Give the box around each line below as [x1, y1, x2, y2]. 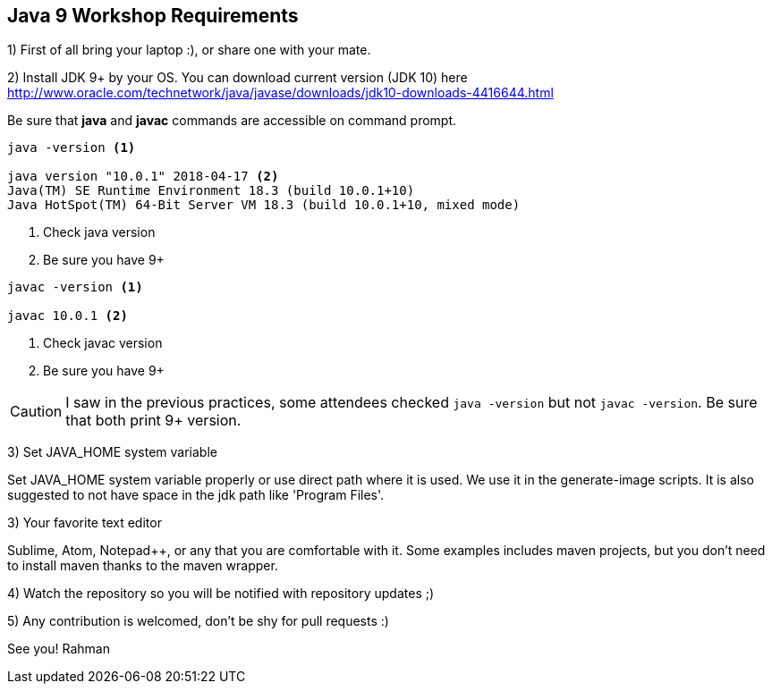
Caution [10, 402, 63, 421]
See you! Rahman [7, 641, 110, 657]
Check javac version [43, 335, 163, 351]
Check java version [43, 224, 156, 240]
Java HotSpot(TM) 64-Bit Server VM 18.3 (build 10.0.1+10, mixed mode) [7, 198, 521, 213]
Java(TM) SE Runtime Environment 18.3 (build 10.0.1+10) [7, 183, 415, 198]
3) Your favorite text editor [7, 515, 162, 531]
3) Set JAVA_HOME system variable [7, 444, 217, 460]
